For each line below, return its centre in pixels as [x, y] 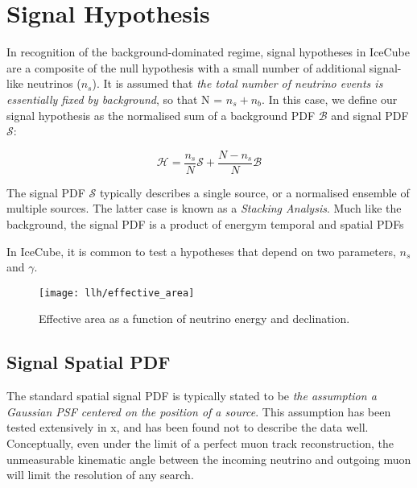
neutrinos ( [54, 83]
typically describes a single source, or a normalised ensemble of [254, 192]
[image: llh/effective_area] [117, 293]
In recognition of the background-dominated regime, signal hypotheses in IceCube [208, 52]
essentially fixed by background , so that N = [115, 99]
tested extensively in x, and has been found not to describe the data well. [188, 427]
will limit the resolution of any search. [100, 475]
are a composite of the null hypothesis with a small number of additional [186, 67]
